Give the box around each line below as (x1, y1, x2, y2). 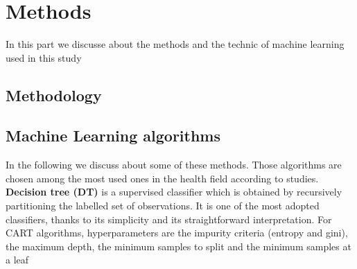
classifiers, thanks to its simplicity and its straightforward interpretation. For (6, 211, 332, 226)
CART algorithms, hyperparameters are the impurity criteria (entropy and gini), (6, 225, 348, 240)
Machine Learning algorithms (6, 125, 221, 146)
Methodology (6, 84, 102, 105)
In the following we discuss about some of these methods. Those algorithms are (6, 157, 342, 172)
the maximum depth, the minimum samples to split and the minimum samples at (6, 238, 351, 253)
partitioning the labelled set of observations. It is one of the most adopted (6, 198, 320, 213)
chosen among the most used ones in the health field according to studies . (6, 171, 319, 185)
